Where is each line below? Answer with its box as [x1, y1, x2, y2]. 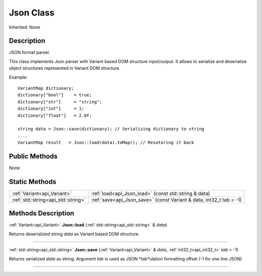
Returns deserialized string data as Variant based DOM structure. [9, 231, 140, 237]
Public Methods [9, 152, 58, 160]
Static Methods [9, 178, 57, 186]
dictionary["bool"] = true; [17, 92, 92, 98]
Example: [9, 74, 28, 80]
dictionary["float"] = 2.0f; [17, 113, 92, 118]
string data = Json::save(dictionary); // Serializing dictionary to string [17, 126, 205, 132]
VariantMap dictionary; [17, 85, 74, 91]
